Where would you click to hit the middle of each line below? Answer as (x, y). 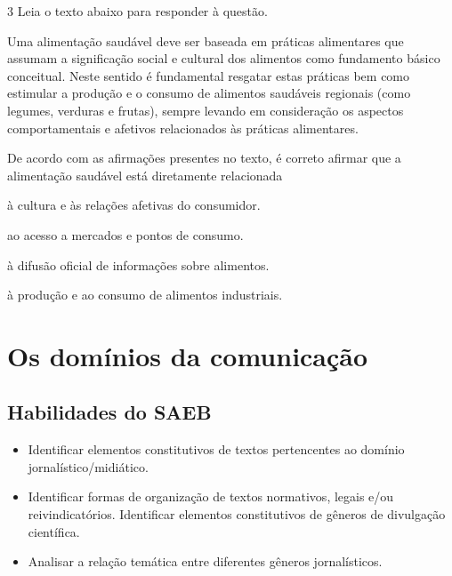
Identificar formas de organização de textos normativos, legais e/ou (211, 496)
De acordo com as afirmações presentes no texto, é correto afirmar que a (204, 158)
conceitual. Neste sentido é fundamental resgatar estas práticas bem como (209, 75)
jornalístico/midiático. (88, 466)
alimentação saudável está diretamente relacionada (145, 175)
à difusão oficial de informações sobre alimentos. (138, 264)
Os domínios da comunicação (188, 355)
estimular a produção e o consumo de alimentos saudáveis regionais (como (209, 93)
